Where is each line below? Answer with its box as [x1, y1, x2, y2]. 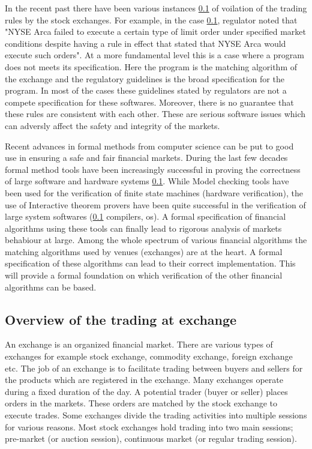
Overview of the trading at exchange [5, 310, 237, 328]
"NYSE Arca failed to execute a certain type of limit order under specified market [5, 25, 306, 38]
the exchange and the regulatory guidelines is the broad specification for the [5, 72, 284, 85]
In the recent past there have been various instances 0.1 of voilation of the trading [5, 2, 307, 14]
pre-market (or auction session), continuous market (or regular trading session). [5, 432, 297, 445]
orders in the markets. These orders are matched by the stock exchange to [5, 397, 277, 409]
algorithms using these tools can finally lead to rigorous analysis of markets [5, 221, 282, 234]
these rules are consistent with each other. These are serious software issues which [5, 107, 306, 120]
